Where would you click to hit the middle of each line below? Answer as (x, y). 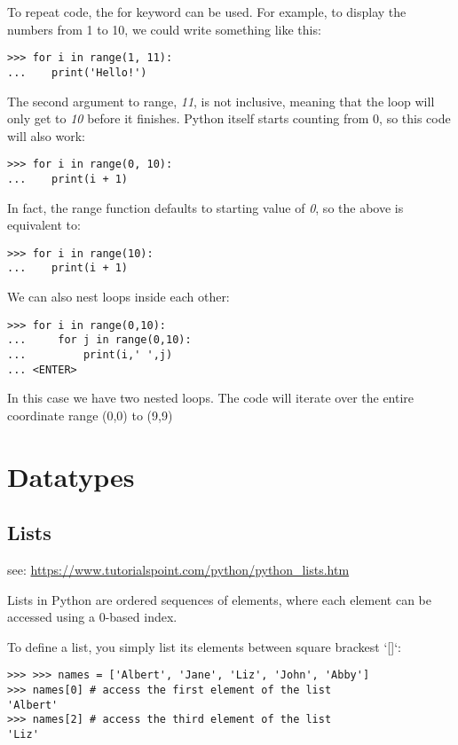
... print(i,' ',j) (90, 355)
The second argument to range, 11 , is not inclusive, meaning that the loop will (221, 101)
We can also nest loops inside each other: (118, 297)
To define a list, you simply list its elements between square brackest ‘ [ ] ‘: (204, 646)
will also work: (47, 135)
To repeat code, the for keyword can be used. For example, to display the (207, 12)
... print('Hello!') (77, 72)
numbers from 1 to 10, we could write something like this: (164, 29)
